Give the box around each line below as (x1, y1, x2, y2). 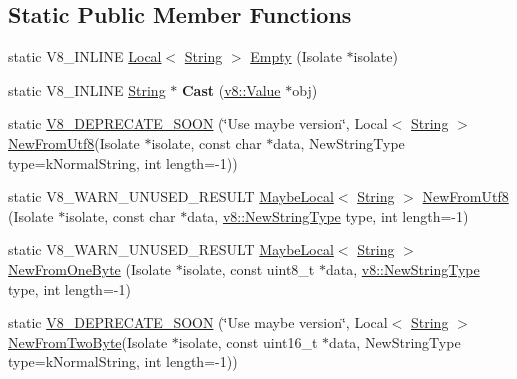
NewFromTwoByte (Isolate (8, 331, 168, 352)
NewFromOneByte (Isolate (8, 258, 172, 279)
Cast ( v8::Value (181, 79, 281, 100)
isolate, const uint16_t (178, 331, 318, 352)
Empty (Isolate (250, 46, 342, 67)
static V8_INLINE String (8, 79, 166, 100)
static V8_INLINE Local (8, 46, 162, 67)
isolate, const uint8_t (182, 258, 315, 279)
